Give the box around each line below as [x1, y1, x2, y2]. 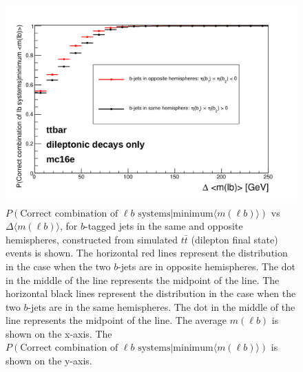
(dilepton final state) [191, 232, 278, 246]
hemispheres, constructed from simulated [6, 232, 178, 246]
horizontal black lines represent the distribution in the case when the [6, 286, 296, 300]
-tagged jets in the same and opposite [84, 219, 243, 233]
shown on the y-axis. [6, 353, 92, 368]
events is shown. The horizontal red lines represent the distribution [6, 245, 288, 260]
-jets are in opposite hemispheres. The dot [118, 259, 295, 273]
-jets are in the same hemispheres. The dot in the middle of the [28, 299, 295, 314]
